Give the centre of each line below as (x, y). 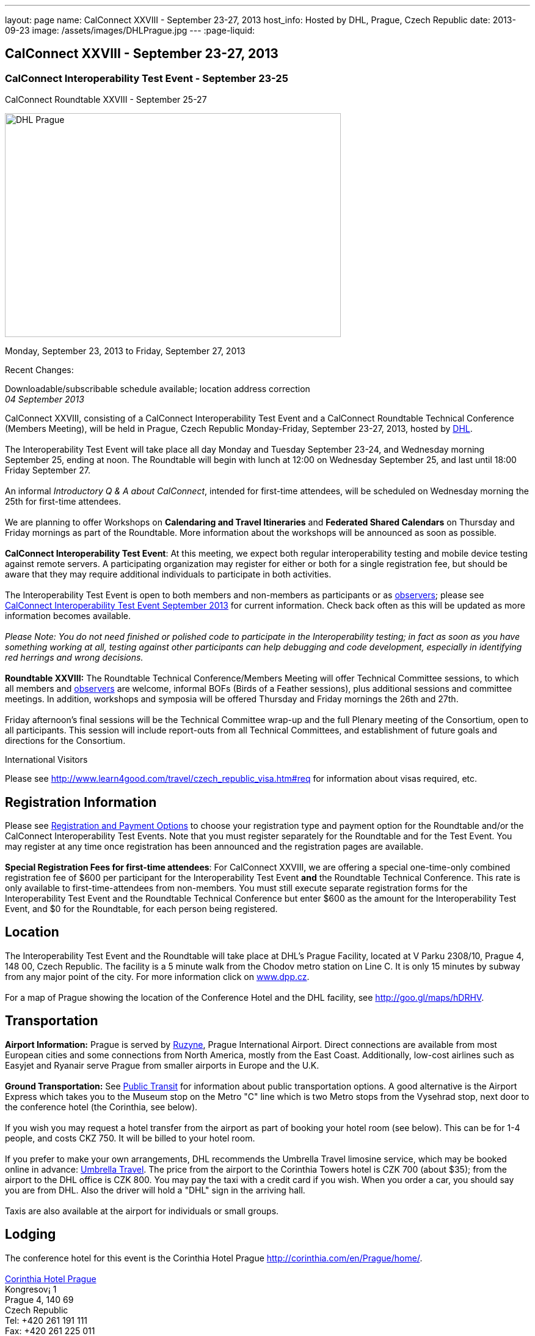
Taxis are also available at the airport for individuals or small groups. (142, 1211)
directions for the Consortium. (65, 741)
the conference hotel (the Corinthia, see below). (101, 1107)
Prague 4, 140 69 (39, 1299)
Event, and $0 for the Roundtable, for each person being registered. (141, 909)
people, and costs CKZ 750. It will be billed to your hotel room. (130, 1138)
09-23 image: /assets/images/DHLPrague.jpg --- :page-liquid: (130, 30)
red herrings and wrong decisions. (74, 658)
